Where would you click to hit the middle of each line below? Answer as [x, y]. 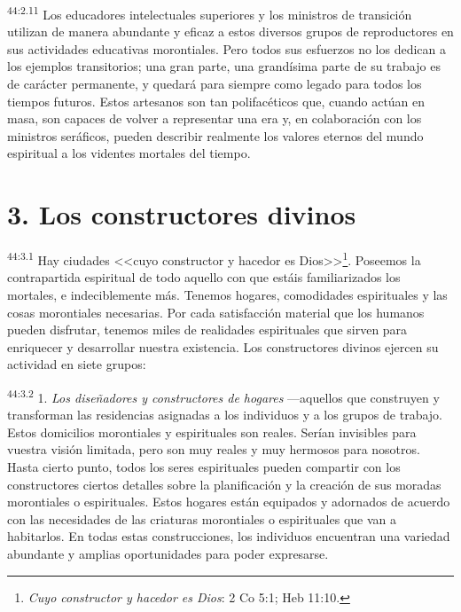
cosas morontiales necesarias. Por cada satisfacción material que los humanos [216, 312]
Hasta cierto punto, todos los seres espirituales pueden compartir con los [204, 466]
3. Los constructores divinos [182, 214]
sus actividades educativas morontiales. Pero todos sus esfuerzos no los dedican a [227, 48]
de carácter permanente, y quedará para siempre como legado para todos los [215, 84]
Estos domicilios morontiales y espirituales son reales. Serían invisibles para [212, 432]
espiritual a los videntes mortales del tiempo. [129, 153]
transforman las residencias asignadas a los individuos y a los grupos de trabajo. [225, 415]
